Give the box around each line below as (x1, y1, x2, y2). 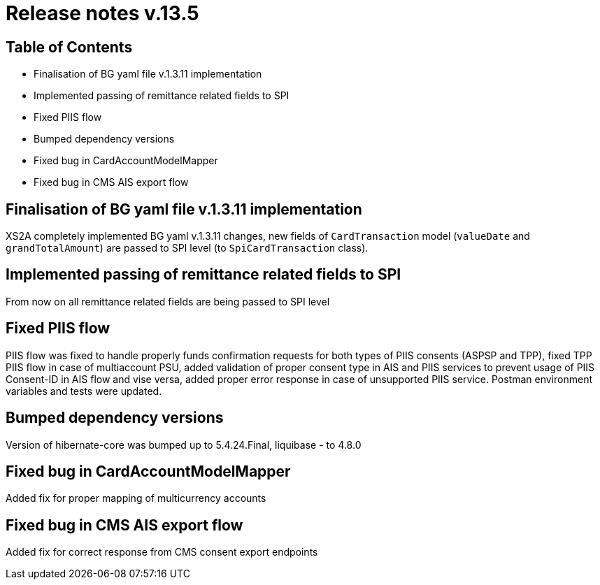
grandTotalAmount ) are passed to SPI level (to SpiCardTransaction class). (6, 242, 369, 254)
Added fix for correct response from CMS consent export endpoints (6, 546, 318, 558)
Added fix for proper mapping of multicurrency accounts (6, 492, 266, 505)
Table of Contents (6, 38, 133, 56)
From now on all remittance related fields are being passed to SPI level (6, 295, 330, 308)
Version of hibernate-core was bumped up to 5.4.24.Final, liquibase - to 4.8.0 (6, 438, 362, 451)
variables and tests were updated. (6, 384, 162, 397)
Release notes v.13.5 (6, 1, 199, 25)
